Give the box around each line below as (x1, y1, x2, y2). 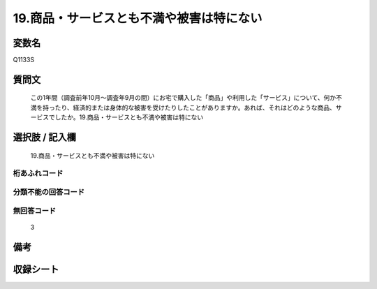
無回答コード (13, 206, 57, 216)
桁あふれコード (13, 168, 64, 178)
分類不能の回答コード (13, 187, 85, 197)
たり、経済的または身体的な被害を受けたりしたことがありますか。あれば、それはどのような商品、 (54, 103, 337, 112)
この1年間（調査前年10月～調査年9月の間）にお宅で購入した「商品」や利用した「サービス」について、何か (30, 94, 337, 102)
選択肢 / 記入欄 (13, 131, 77, 143)
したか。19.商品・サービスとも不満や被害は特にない (54, 113, 204, 121)
